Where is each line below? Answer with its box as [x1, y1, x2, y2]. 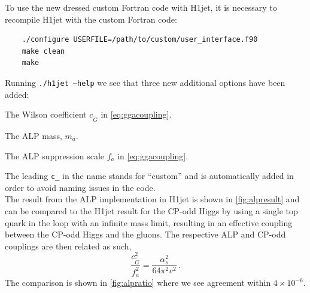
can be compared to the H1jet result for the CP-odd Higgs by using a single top [5, 205, 298, 217]
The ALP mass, [5, 129, 62, 141]
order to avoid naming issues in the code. [5, 181, 156, 193]
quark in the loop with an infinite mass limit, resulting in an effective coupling [5, 216, 293, 229]
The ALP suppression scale [5, 149, 104, 162]
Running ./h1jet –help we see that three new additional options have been [5, 76, 285, 88]
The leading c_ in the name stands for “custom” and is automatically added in [5, 169, 294, 182]
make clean [22, 47, 65, 55]
